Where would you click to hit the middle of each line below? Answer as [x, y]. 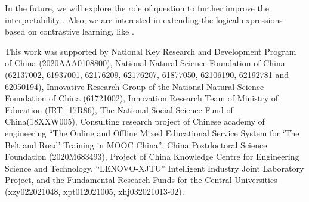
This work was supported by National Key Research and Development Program [151, 51]
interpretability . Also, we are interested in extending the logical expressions [144, 19]
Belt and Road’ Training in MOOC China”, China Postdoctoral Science [136, 144]
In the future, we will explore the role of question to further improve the [137, 8]
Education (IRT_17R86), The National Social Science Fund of [119, 109]
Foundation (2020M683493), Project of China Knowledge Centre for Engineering [152, 156]
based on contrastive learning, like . [69, 31]
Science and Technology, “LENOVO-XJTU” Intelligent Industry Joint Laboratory [154, 168]
